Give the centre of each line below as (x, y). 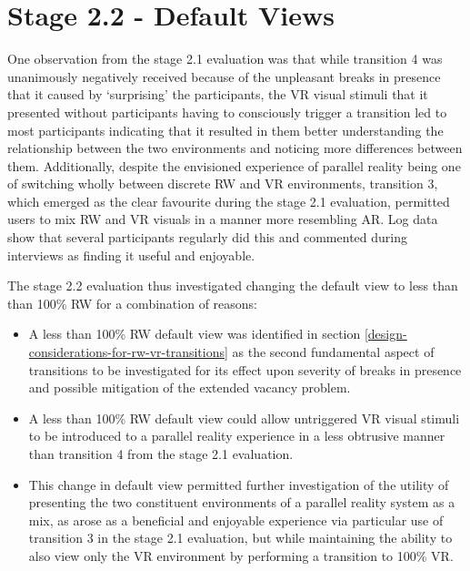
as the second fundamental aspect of (333, 352)
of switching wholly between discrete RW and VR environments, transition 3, (223, 184)
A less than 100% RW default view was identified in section (195, 334)
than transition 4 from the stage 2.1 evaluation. (161, 454)
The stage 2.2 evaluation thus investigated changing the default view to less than (233, 285)
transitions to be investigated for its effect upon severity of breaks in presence (245, 369)
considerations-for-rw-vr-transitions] (128, 352)
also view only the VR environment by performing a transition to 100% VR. (241, 555)
